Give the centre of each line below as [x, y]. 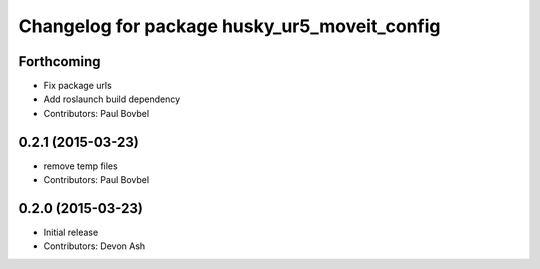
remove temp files [81, 166]
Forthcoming [59, 61]
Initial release [71, 232]
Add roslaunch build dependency [112, 99]
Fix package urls [77, 86]
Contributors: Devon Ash [94, 246]
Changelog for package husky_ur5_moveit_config [229, 26]
